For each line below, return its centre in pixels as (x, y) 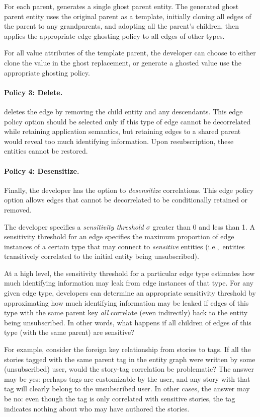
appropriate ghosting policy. (47, 72)
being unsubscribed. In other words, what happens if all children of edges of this (128, 322)
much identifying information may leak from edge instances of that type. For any (129, 283)
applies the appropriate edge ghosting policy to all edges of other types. (114, 36)
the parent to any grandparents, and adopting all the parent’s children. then (122, 26)
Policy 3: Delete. (33, 92)
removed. (18, 209)
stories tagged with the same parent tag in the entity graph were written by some (130, 359)
